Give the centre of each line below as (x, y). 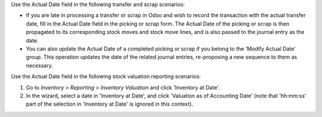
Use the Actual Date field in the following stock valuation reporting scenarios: (106, 76)
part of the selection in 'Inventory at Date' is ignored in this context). (110, 104)
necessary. (40, 65)
